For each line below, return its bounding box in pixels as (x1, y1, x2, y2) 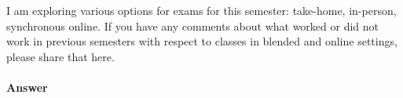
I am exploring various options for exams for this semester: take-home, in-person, (6, 2, 397, 18)
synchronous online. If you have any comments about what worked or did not (6, 17, 379, 34)
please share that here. (6, 48, 115, 64)
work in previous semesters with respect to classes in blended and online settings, (6, 33, 398, 49)
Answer (6, 78, 48, 95)
